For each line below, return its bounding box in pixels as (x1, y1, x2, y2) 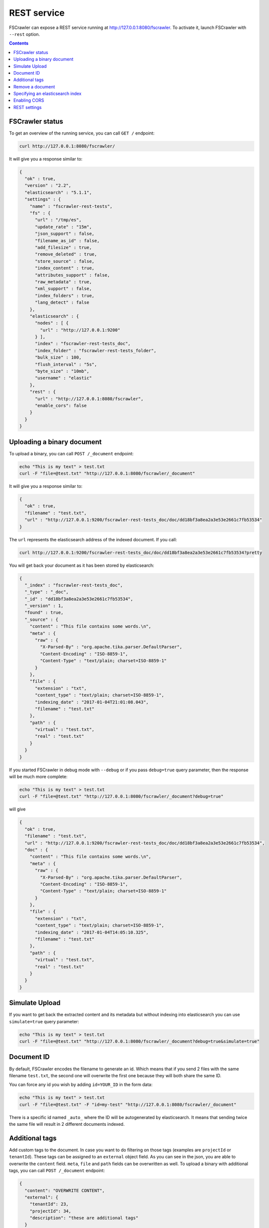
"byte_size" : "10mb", (35, 368, 90, 374)
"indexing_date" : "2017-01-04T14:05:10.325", (35, 929, 149, 935)
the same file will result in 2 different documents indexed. (9, 1121, 125, 1127)
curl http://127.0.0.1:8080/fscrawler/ (19, 143, 115, 149)
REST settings (13, 104, 42, 110)
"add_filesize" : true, (35, 245, 92, 250)
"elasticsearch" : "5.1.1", (24, 190, 92, 195)
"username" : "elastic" (35, 375, 92, 381)
